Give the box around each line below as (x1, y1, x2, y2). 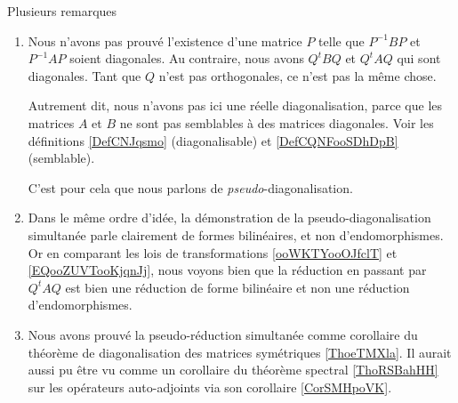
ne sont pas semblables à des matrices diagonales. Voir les (119, 113, 434, 132)
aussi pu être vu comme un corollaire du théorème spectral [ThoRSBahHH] (28, 360, 438, 379)
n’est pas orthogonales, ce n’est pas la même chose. (158, 66, 437, 85)
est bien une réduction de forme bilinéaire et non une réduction (65, 278, 410, 296)
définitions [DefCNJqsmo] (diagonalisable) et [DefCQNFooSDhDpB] (28, 131, 398, 149)
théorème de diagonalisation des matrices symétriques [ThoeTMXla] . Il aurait (28, 343, 452, 361)
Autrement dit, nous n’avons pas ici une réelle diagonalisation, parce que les (28, 96, 443, 115)
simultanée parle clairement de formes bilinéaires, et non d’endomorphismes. (28, 225, 444, 244)
